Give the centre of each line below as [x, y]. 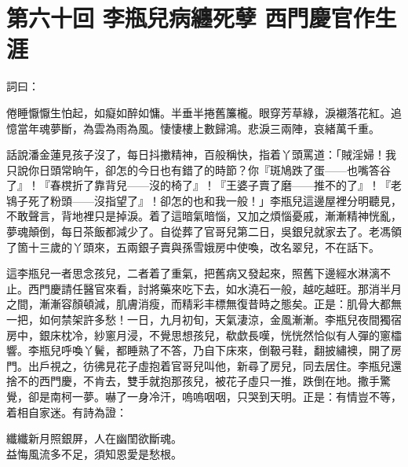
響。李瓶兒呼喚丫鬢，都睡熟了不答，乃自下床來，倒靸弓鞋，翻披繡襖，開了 [199, 350]
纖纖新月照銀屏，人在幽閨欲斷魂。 [94, 438]
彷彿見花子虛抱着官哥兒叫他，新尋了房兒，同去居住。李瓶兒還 [242, 365]
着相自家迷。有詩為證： [67, 412]
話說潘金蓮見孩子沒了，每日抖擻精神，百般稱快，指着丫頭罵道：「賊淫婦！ [196, 154]
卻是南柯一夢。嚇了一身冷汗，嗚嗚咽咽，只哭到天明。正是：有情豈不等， [215, 396]
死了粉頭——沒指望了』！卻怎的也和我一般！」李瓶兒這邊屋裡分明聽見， [215, 200]
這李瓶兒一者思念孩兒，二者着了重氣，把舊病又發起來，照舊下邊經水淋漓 [193, 273]
